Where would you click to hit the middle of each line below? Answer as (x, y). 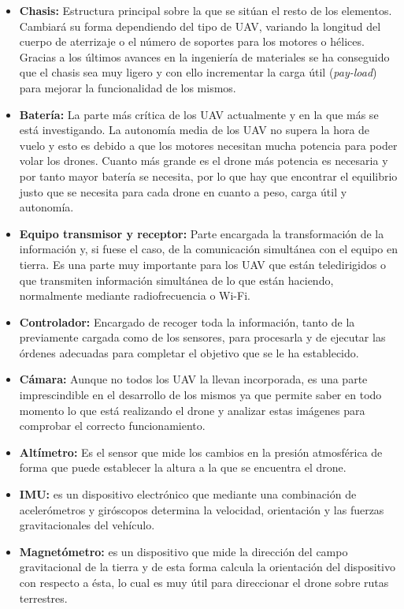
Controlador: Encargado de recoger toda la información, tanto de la (187, 321)
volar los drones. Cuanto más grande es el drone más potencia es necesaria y (204, 161)
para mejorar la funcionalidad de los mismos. (128, 87)
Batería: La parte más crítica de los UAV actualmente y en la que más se (199, 114)
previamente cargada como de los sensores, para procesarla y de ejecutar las (202, 337)
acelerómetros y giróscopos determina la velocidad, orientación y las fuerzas (202, 509)
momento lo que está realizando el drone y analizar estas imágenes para (192, 410)
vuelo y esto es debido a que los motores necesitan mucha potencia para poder (208, 145)
